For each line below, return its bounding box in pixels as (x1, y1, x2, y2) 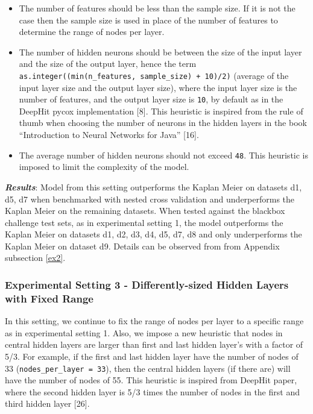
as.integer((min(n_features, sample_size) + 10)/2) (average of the (19, 69, 289, 81)
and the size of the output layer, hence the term (19, 57, 197, 70)
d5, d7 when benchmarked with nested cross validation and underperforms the (5, 192, 295, 205)
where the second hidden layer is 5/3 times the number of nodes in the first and (5, 385, 300, 398)
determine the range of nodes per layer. (19, 25, 165, 38)
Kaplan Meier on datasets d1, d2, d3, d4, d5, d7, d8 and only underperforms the (5, 228, 302, 240)
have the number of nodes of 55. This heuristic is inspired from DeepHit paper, (5, 374, 297, 386)
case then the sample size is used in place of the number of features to (19, 13, 278, 26)
